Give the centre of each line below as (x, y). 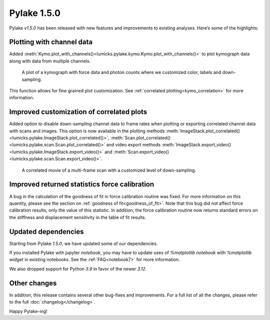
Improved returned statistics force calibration (82, 184)
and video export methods (133, 145)
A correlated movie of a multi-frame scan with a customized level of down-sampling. (109, 170)
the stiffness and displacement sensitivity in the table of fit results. (78, 217)
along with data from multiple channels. (50, 61)
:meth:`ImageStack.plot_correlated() (203, 131)
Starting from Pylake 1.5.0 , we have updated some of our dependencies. (83, 243)
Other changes (33, 283)
